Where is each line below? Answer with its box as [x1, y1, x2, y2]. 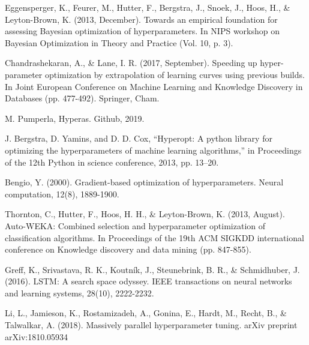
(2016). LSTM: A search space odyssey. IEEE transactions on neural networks [5, 275, 292, 287]
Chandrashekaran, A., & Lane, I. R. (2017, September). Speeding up [5, 56, 257, 69]
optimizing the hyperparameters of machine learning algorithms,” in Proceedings [5, 143, 302, 156]
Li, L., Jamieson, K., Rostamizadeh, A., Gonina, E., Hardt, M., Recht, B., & [5, 307, 287, 319]
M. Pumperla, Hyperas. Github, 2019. [5, 112, 145, 124]
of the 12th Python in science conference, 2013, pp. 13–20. [5, 155, 219, 168]
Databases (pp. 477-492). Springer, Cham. [5, 92, 160, 104]
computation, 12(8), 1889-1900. [5, 187, 119, 200]
